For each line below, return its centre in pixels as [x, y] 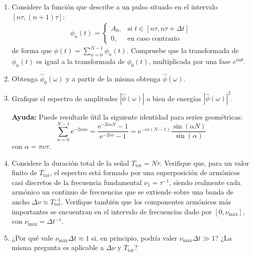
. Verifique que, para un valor [205, 162]
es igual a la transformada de [81, 61]
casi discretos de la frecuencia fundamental [77, 182]
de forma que [32, 50]
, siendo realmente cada [205, 182]
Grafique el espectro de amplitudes [65, 98]
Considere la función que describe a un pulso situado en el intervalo [115, 6]
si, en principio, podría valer [134, 237]
